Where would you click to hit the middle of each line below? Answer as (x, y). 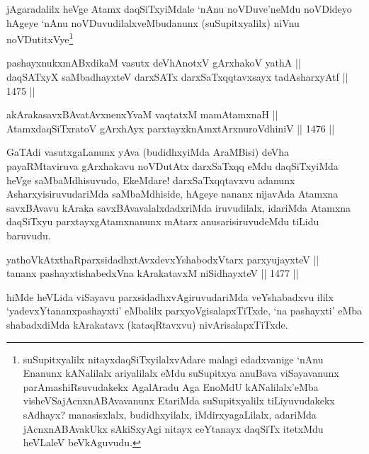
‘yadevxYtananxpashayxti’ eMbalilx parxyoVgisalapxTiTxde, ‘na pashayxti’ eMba (184, 311)
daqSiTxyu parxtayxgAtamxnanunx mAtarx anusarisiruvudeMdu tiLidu (163, 221)
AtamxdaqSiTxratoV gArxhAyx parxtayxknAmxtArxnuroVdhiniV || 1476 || (171, 128)
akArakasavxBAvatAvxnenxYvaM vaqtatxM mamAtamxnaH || (142, 114)
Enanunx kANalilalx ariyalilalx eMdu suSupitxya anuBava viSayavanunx (181, 373)
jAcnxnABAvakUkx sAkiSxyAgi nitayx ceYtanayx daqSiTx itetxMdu (173, 428)
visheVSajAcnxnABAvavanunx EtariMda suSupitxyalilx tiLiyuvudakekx (179, 401)
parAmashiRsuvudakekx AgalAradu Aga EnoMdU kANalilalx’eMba (171, 386)
